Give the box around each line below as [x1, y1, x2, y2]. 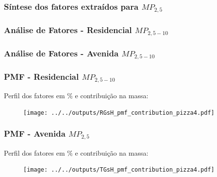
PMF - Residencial [4, 70, 79, 82]
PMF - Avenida [4, 127, 66, 140]
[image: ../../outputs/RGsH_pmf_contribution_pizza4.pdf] [23, 109, 215, 116]
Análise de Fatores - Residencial [4, 23, 132, 35]
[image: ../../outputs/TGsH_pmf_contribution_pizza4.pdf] [23, 166, 215, 174]
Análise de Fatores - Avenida [4, 47, 119, 59]
